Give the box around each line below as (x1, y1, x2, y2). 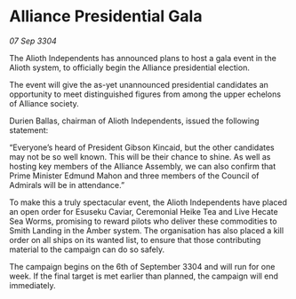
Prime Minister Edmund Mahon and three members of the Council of (9, 170, 260, 181)
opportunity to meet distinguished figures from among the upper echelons (9, 89, 282, 99)
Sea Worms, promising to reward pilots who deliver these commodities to (9, 216, 277, 226)
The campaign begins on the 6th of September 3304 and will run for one (9, 261, 276, 271)
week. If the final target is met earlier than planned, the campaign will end (9, 271, 278, 281)
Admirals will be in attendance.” (9, 179, 125, 190)
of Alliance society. (9, 98, 80, 108)
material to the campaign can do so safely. (9, 244, 165, 255)
